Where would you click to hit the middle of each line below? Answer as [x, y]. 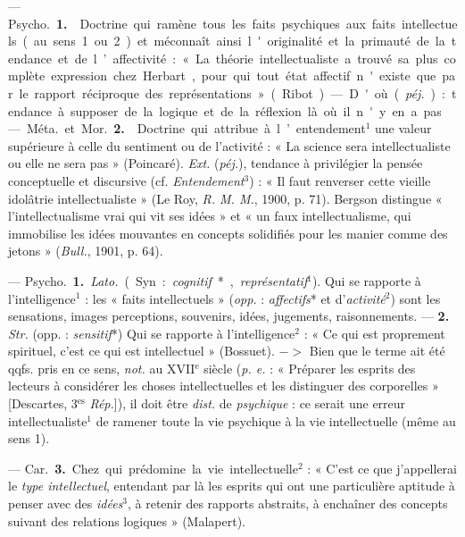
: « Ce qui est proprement [374, 333]
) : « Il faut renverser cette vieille [340, 180]
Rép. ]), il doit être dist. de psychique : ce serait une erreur [248, 403]
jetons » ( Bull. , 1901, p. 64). [86, 251]
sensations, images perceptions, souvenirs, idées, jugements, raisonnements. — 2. [229, 316]
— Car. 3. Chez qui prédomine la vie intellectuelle [153, 468]
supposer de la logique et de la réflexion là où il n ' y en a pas [256, 110]
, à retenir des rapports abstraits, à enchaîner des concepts [288, 503]
